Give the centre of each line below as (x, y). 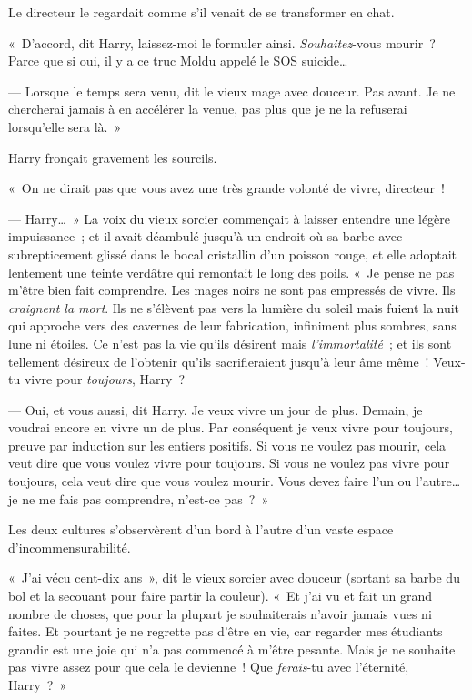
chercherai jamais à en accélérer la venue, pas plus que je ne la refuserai (208, 109)
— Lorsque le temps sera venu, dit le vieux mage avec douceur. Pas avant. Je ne (232, 91)
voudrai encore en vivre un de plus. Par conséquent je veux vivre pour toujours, (231, 427)
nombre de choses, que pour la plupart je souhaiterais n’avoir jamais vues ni (220, 613)
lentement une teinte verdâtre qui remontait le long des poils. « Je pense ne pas (231, 272)
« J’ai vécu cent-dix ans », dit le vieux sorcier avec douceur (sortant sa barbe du (234, 578)
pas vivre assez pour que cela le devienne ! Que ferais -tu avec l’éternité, (209, 667)
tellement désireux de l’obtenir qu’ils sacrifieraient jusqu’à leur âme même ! (219, 361)
